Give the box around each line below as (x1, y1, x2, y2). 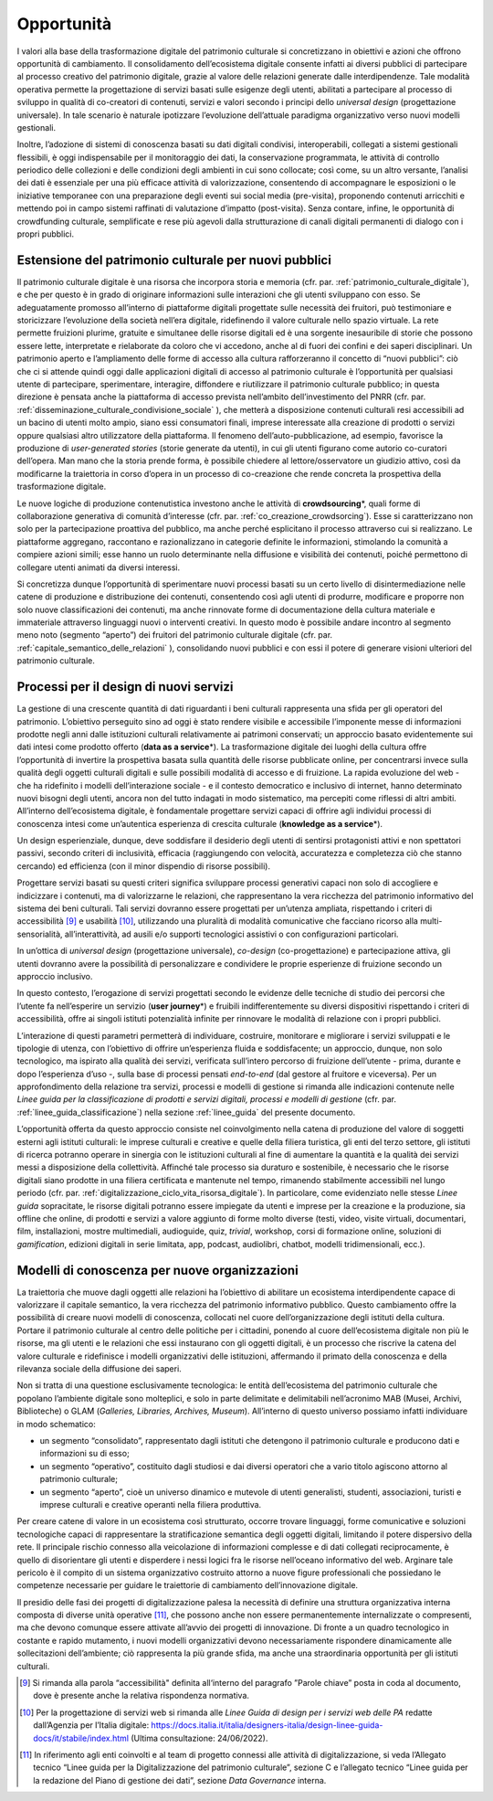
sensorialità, (16, 928, 63, 939)
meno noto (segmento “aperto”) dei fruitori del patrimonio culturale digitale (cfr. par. (16, 630, 333, 641)
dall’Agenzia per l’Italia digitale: (33, 1720, 150, 1731)
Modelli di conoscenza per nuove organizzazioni (16, 1262, 299, 1278)
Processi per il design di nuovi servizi (16, 679, 234, 694)
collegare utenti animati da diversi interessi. (16, 562, 181, 573)
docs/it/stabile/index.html (33, 1732, 130, 1743)
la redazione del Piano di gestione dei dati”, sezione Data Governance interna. (33, 1775, 327, 1785)
